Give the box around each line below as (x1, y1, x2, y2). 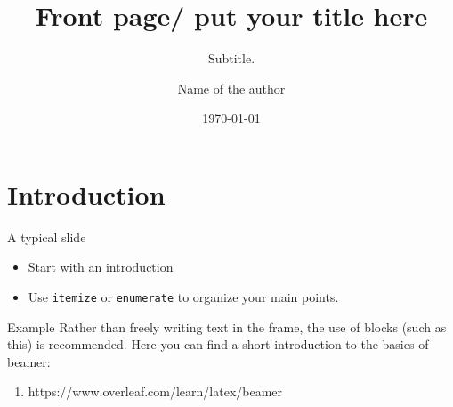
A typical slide (7, 227, 86, 246)
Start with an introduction (28, 257, 174, 276)
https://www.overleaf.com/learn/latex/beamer (28, 382, 283, 401)
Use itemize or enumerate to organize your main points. (28, 288, 339, 306)
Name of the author (177, 78, 286, 97)
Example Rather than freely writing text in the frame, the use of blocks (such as (7, 317, 447, 336)
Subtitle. (207, 49, 255, 68)
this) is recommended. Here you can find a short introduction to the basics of (7, 335, 429, 354)
